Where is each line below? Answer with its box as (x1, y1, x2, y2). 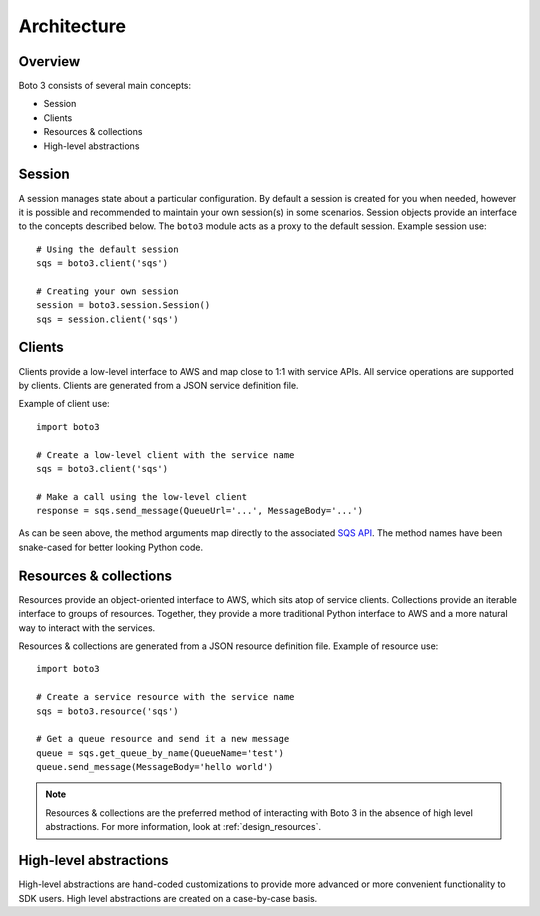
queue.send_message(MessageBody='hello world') (36, 761, 274, 773)
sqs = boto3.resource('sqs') (36, 705, 179, 717)
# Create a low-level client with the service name (36, 449, 295, 460)
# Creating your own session (36, 285, 179, 297)
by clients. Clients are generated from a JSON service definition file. (18, 379, 299, 391)
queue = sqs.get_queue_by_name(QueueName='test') (36, 747, 285, 759)
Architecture (18, 15, 127, 37)
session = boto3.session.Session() (36, 300, 211, 311)
